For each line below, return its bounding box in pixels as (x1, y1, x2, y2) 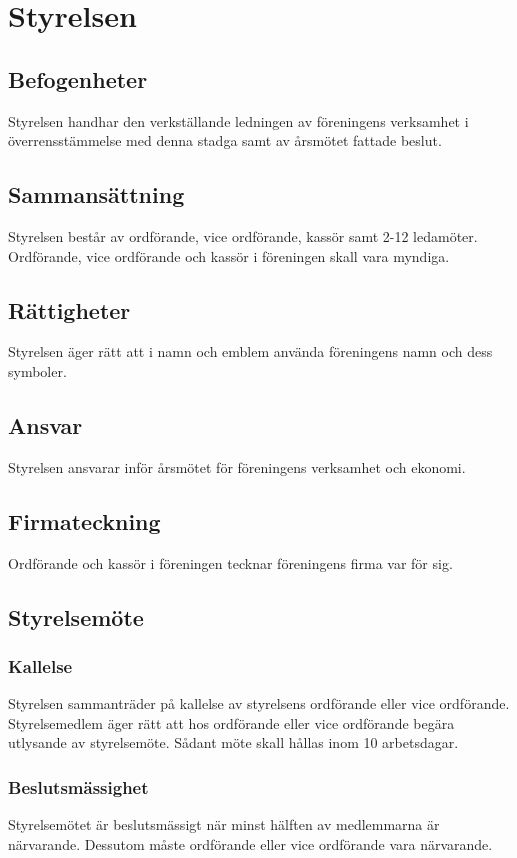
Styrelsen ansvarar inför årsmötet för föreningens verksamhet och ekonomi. (8, 456, 466, 477)
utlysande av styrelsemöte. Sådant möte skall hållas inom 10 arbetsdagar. (8, 732, 459, 753)
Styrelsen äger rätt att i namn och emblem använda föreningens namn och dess (8, 341, 493, 362)
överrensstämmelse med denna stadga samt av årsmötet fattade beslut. (8, 130, 442, 151)
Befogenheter (8, 63, 148, 94)
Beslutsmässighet (8, 774, 149, 799)
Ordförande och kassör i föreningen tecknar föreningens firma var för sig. (8, 552, 453, 573)
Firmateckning (8, 505, 161, 536)
